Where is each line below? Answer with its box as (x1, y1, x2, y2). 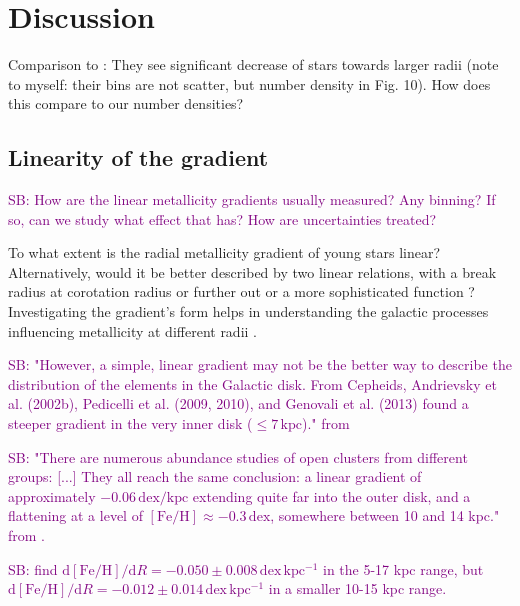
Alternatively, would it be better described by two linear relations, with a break (8, 261, 497, 282)
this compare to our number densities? (8, 93, 244, 114)
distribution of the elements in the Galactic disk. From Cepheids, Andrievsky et (8, 373, 497, 394)
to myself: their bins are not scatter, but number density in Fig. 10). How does (8, 73, 491, 94)
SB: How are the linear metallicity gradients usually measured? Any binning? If (8, 189, 496, 210)
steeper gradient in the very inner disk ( (8, 413, 253, 434)
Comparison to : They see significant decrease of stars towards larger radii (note (8, 54, 499, 75)
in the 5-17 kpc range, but (323, 558, 484, 579)
